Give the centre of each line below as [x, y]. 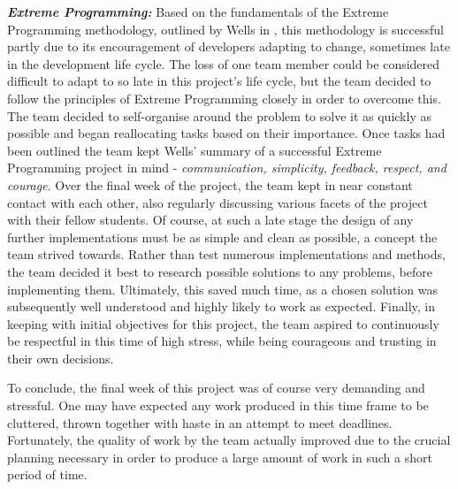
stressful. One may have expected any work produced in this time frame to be [218, 405]
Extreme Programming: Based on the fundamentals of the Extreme [198, 11]
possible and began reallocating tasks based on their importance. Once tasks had [226, 133]
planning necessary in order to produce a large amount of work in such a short [220, 457]
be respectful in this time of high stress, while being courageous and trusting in [222, 341]
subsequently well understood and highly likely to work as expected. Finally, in [221, 306]
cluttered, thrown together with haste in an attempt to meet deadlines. [200, 422]
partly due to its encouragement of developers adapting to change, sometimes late [229, 46]
